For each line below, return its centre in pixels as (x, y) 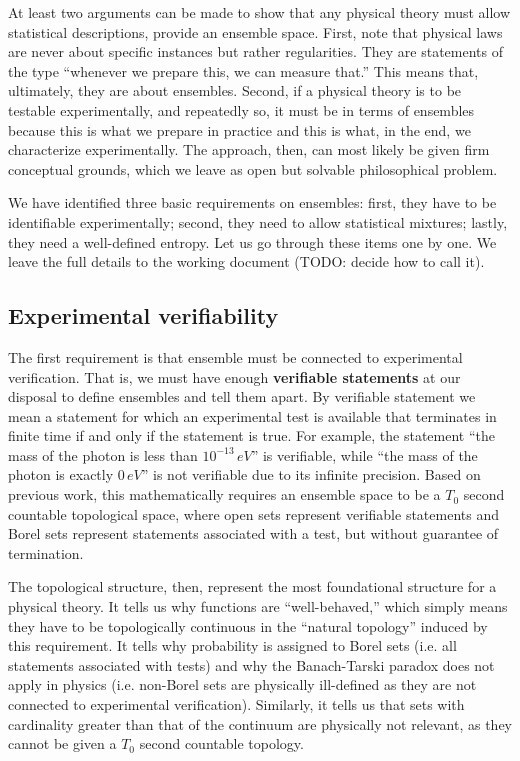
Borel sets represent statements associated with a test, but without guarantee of (253, 533)
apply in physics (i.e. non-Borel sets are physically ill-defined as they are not (242, 684)
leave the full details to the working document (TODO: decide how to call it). (246, 261)
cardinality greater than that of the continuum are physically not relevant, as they (260, 723)
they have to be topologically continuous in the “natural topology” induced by (248, 625)
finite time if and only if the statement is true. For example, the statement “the (251, 435)
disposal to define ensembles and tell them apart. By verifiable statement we (242, 396)
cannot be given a (62, 743)
